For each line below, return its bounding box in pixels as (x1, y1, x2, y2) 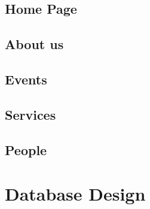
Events (5, 69, 47, 88)
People (5, 140, 47, 159)
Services (5, 105, 56, 123)
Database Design (5, 181, 146, 206)
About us (5, 35, 64, 53)
